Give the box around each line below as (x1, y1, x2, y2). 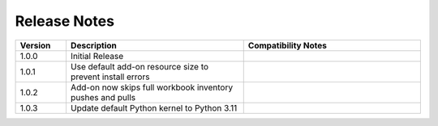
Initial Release (70, 50, 124, 61)
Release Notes (15, 12, 115, 30)
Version (19, 40, 51, 51)
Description (70, 40, 118, 51)
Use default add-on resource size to (70, 61, 209, 72)
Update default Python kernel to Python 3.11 (70, 102, 238, 113)
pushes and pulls (70, 91, 136, 103)
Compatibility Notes (247, 40, 328, 51)
